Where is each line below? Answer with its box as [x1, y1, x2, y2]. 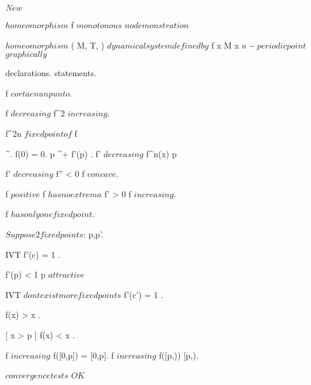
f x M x [211, 38, 239, 51]
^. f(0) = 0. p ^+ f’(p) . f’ [5, 147, 101, 160]
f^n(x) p [146, 147, 177, 160]
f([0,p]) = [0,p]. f [53, 348, 114, 361]
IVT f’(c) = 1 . [5, 248, 61, 260]
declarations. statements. [5, 67, 96, 79]
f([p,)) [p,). [159, 348, 199, 361]
